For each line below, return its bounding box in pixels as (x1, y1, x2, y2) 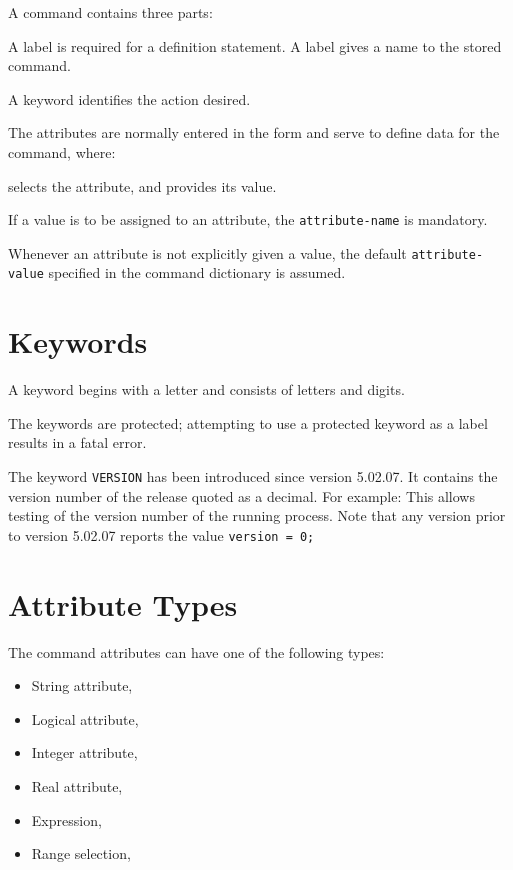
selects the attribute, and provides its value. (8, 175, 277, 196)
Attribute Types (8, 583, 238, 624)
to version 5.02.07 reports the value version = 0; (8, 524, 315, 545)
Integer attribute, (31, 742, 138, 763)
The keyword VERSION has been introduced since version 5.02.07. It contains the (8, 466, 498, 487)
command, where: (8, 141, 116, 162)
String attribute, (31, 675, 133, 696)
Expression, (31, 809, 102, 830)
